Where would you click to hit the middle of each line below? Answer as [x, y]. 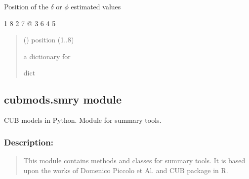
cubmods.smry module [63, 99]
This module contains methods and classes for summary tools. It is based [134, 160]
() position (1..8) [49, 40]
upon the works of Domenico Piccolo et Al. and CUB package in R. [126, 170]
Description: [29, 142]
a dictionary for [47, 56]
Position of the [26, 6]
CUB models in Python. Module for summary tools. [83, 120]
